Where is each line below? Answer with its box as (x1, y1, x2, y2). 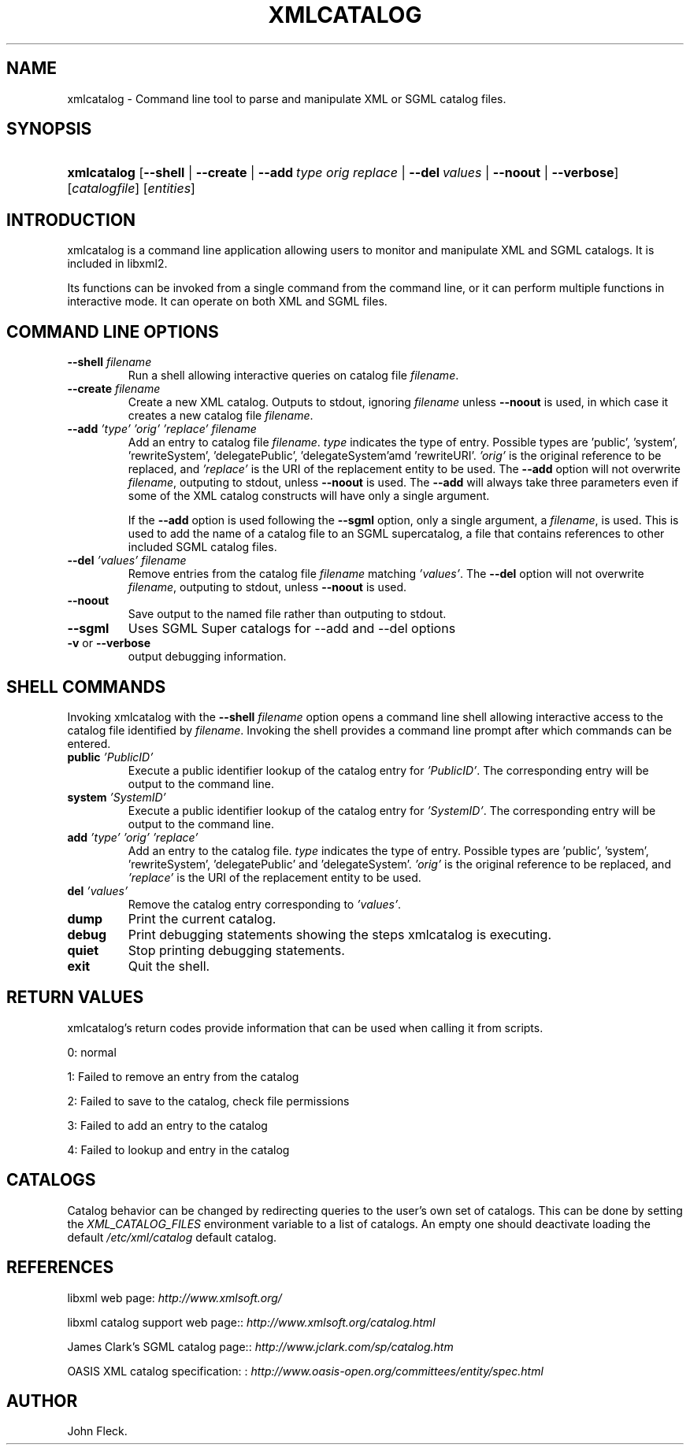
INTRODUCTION (6, 209, 136, 230)
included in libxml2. (67, 257, 168, 271)
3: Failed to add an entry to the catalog (67, 1118, 268, 1132)
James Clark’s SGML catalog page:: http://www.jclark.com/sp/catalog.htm (67, 1339, 454, 1353)
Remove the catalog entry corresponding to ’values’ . (128, 897, 402, 911)
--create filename (67, 382, 161, 396)
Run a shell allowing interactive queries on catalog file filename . (128, 368, 459, 383)
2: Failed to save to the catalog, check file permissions (67, 1094, 350, 1108)
